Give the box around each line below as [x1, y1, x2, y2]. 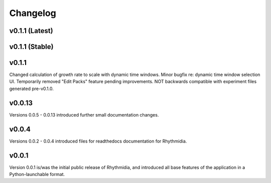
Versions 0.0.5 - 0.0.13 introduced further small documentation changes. [9, 111, 159, 117]
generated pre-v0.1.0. [9, 85, 54, 91]
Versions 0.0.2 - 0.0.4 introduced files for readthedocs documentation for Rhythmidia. [9, 138, 187, 144]
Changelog [9, 7, 56, 18]
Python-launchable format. [9, 171, 65, 177]
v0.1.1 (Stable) [9, 42, 54, 51]
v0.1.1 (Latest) [9, 26, 53, 35]
